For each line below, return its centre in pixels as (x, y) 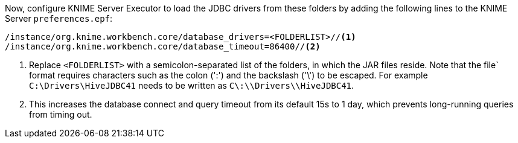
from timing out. (61, 114)
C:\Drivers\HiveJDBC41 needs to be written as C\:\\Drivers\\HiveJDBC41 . (192, 85)
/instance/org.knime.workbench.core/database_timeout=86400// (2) (163, 46)
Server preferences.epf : (59, 18)
